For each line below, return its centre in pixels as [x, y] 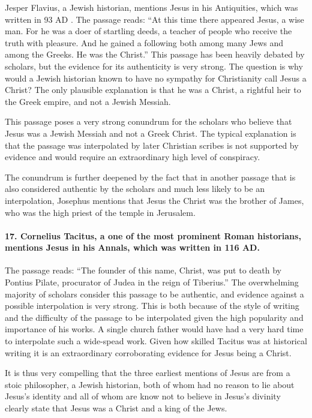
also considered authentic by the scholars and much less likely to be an [135, 189]
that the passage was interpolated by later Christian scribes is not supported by [152, 145]
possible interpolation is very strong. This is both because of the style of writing [152, 306]
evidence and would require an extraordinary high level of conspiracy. [133, 157]
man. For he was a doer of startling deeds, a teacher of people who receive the [148, 31]
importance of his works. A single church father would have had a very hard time [154, 329]
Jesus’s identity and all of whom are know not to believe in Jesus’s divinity [143, 396]
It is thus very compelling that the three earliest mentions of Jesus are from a [148, 373]
